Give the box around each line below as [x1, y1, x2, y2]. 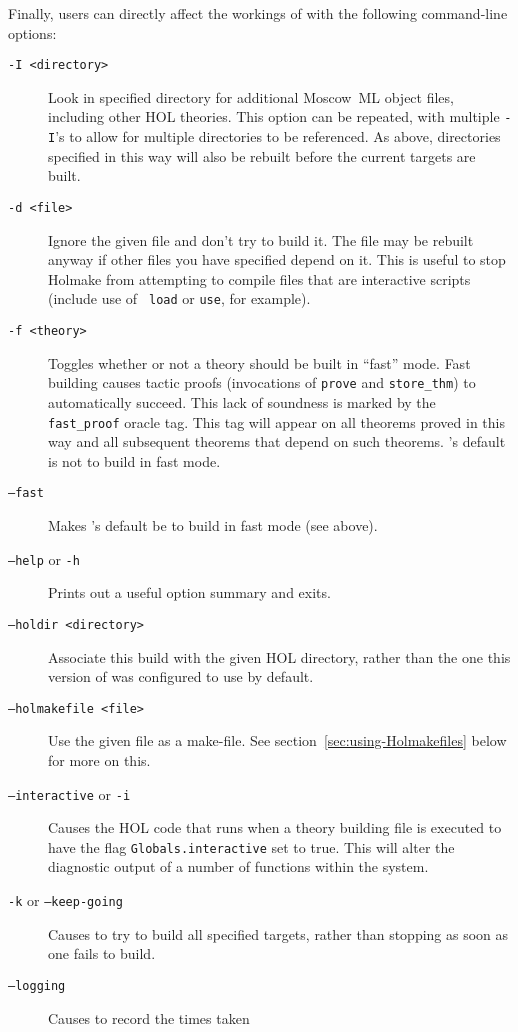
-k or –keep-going [8, 890, 123, 911]
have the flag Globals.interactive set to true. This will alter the [48, 836, 455, 857]
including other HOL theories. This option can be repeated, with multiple [48, 106, 500, 127]
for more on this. [48, 749, 151, 770]
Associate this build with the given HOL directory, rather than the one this [48, 646, 511, 667]
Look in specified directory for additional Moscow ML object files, [48, 86, 454, 107]
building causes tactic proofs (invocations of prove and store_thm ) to [48, 372, 476, 393]
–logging [8, 978, 66, 993]
